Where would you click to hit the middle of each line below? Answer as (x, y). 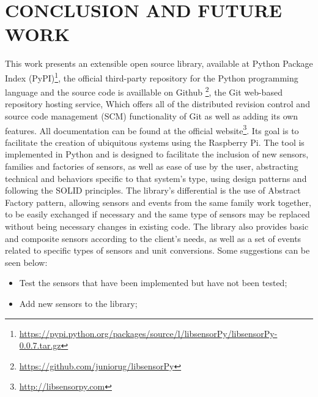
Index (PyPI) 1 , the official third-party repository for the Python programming (152, 77)
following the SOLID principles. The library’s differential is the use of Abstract (153, 190)
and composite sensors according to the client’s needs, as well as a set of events (153, 238)
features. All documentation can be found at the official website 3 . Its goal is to (152, 129)
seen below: (26, 262)
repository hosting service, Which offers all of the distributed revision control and (157, 104)
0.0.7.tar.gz (40, 345)
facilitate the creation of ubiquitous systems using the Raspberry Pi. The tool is (155, 142)
